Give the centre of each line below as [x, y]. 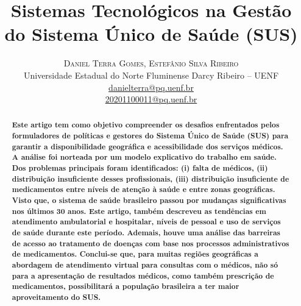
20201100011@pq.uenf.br [151, 99]
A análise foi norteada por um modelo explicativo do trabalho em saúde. [144, 157]
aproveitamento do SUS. [56, 297]
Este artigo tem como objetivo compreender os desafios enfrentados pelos [146, 125]
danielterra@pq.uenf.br [151, 87]
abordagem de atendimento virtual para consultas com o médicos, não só [145, 265]
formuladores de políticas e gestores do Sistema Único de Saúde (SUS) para [150, 136]
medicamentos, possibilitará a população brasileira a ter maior [126, 286]
